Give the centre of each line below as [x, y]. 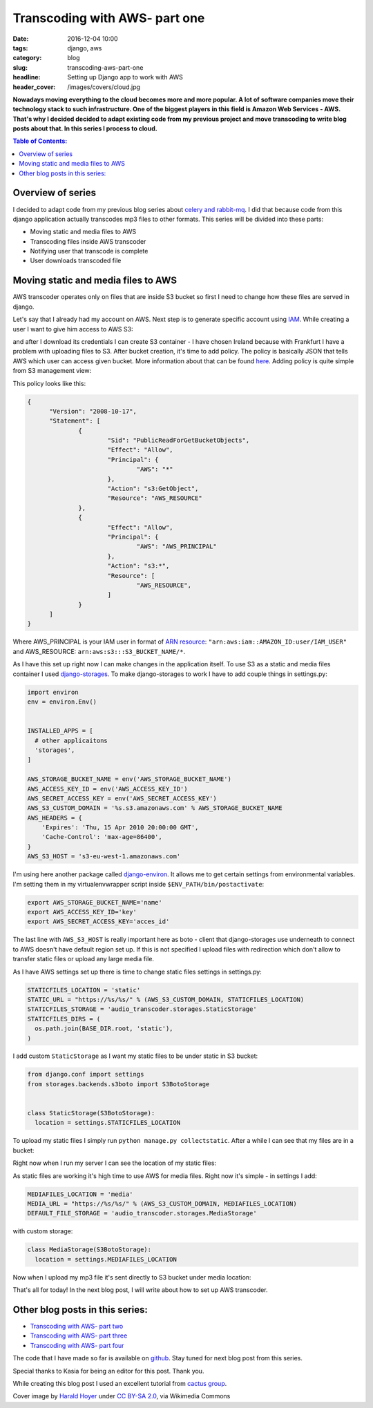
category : [27, 58]
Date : [21, 39]
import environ [53, 692]
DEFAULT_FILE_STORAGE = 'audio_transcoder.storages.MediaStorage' [142, 1213]
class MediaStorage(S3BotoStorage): [89, 1250]
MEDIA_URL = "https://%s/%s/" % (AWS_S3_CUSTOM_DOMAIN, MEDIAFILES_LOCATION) [162, 1204]
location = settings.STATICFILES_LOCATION [108, 1123]
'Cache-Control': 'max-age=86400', [102, 837]
